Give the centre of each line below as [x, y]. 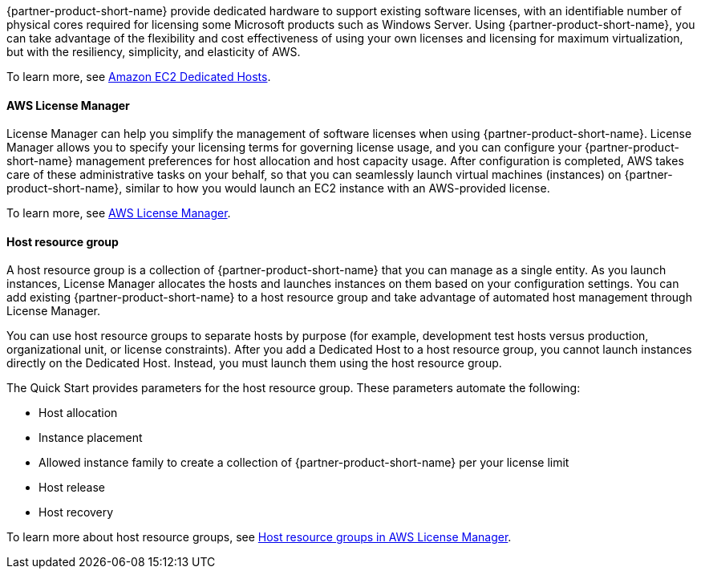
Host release [72, 488]
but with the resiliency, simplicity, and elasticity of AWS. [154, 52]
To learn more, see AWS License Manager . [119, 213]
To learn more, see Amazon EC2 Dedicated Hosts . [139, 77]
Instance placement [91, 438]
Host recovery [76, 512]
